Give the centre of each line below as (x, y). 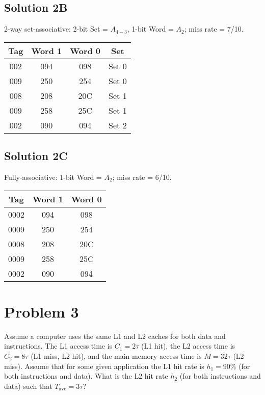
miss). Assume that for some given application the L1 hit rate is (104, 366)
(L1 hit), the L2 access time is (188, 346)
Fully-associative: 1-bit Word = (53, 177)
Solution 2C (36, 156)
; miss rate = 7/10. (214, 29)
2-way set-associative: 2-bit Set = (56, 29)
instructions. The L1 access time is (58, 346)
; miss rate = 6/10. (142, 177)
